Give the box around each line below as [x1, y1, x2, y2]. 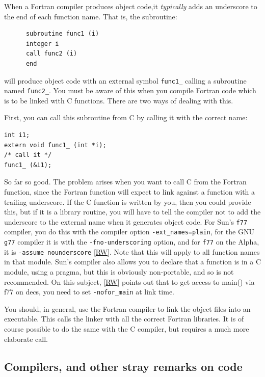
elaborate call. [4, 333, 48, 344]
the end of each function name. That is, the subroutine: [4, 11, 177, 21]
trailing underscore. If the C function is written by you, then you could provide [4, 196, 251, 207]
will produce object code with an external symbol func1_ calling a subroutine [4, 75, 247, 86]
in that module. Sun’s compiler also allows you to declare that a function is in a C [4, 256, 261, 267]
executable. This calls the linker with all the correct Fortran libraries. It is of [4, 313, 244, 324]
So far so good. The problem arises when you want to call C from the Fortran [4, 176, 247, 187]
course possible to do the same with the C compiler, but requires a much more [4, 324, 249, 334]
